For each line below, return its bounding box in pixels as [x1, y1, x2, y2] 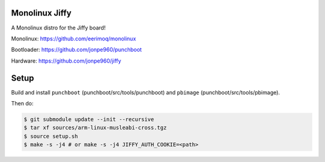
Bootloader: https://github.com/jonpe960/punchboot [11, 46, 142, 54]
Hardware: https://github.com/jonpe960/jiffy [11, 57, 122, 64]
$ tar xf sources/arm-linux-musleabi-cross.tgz [23, 124, 167, 131]
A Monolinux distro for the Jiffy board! [11, 24, 106, 31]
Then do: [11, 99, 34, 107]
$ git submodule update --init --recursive [23, 116, 155, 123]
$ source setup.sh [23, 132, 78, 140]
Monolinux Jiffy [11, 8, 72, 18]
